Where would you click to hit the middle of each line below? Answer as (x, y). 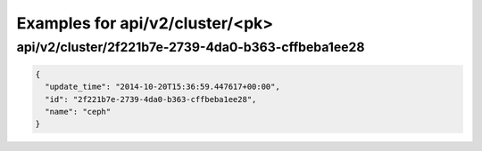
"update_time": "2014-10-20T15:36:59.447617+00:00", (162, 87)
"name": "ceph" (78, 111)
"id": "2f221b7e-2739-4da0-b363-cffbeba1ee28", (151, 99)
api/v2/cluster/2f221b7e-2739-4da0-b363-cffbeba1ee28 (191, 47)
